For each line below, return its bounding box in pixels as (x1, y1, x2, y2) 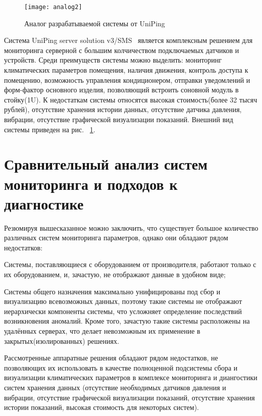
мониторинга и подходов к (4, 173, 178, 194)
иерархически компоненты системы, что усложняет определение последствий (4, 305, 242, 316)
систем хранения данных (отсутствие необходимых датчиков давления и (4, 382, 226, 392)
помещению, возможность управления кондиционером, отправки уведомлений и (4, 74, 250, 85)
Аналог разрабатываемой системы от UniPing (24, 18, 165, 28)
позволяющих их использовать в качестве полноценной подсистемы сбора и (4, 362, 238, 373)
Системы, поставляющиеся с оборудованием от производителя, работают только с (4, 259, 256, 270)
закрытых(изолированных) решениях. (4, 335, 119, 346)
